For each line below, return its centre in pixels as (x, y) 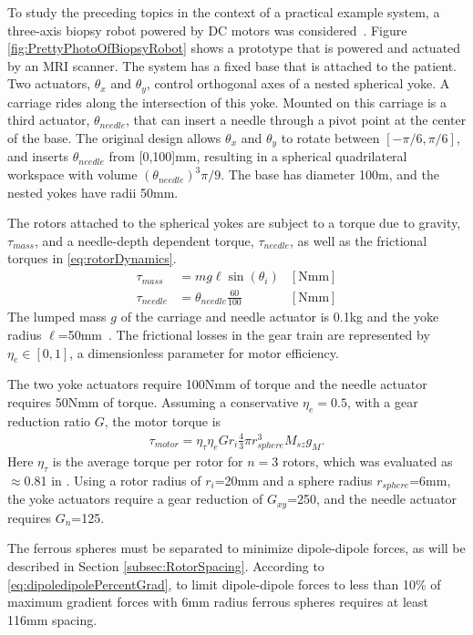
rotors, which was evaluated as (367, 461)
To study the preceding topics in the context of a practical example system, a (224, 12)
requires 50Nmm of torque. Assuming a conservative (153, 402)
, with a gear (382, 402)
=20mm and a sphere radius (293, 480)
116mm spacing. (52, 619)
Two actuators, (49, 83)
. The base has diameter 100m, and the (330, 174)
